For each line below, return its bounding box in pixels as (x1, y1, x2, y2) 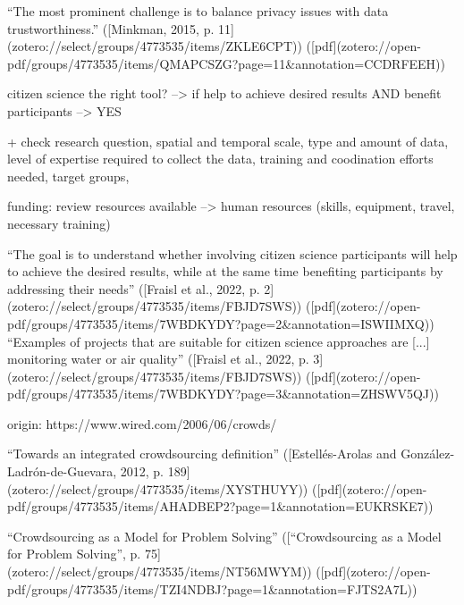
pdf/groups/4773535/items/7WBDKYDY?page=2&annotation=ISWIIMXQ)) (7, 314, 434, 332)
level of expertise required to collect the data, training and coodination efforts (7, 149, 434, 168)
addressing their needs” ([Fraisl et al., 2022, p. (7, 279, 260, 298)
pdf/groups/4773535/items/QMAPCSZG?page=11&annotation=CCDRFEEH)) (7, 54, 445, 72)
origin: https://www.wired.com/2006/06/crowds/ (7, 414, 277, 433)
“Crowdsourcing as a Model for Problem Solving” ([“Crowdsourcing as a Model (7, 526, 442, 545)
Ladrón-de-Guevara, (7, 462, 117, 481)
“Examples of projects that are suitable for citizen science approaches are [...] (7, 332, 430, 350)
